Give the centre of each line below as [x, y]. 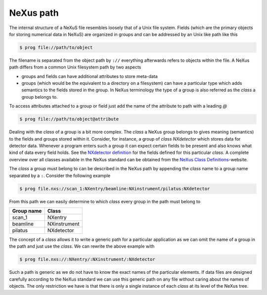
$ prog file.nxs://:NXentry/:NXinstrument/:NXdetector [87, 259]
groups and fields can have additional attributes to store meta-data [89, 76]
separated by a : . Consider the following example [60, 176]
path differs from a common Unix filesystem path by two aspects [75, 67]
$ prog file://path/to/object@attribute [69, 119]
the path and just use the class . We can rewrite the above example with [82, 246]
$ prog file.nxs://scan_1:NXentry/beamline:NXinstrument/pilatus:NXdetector [115, 188]
